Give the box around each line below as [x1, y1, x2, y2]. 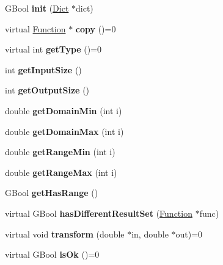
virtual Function [5, 22, 66, 35]
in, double [131, 227, 169, 240]
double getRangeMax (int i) [5, 165, 117, 178]
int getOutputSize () [5, 84, 90, 96]
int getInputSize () [5, 63, 82, 76]
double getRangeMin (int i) [5, 145, 115, 158]
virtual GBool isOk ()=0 [5, 248, 100, 261]
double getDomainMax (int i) [5, 125, 124, 137]
